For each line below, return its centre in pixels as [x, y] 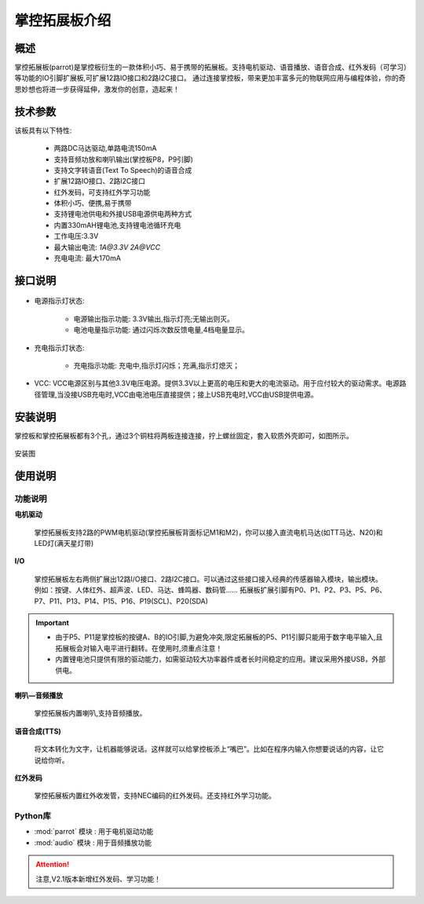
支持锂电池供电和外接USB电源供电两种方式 [123, 214]
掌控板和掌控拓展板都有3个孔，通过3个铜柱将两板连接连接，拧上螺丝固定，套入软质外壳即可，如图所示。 [184, 435]
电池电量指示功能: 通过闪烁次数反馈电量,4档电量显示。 [161, 330]
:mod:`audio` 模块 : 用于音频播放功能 [93, 842]
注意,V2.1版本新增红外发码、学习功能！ [98, 879]
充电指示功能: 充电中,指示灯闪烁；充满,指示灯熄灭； [157, 366]
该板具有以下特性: [43, 130]
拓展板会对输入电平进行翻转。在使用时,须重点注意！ [139, 648]
